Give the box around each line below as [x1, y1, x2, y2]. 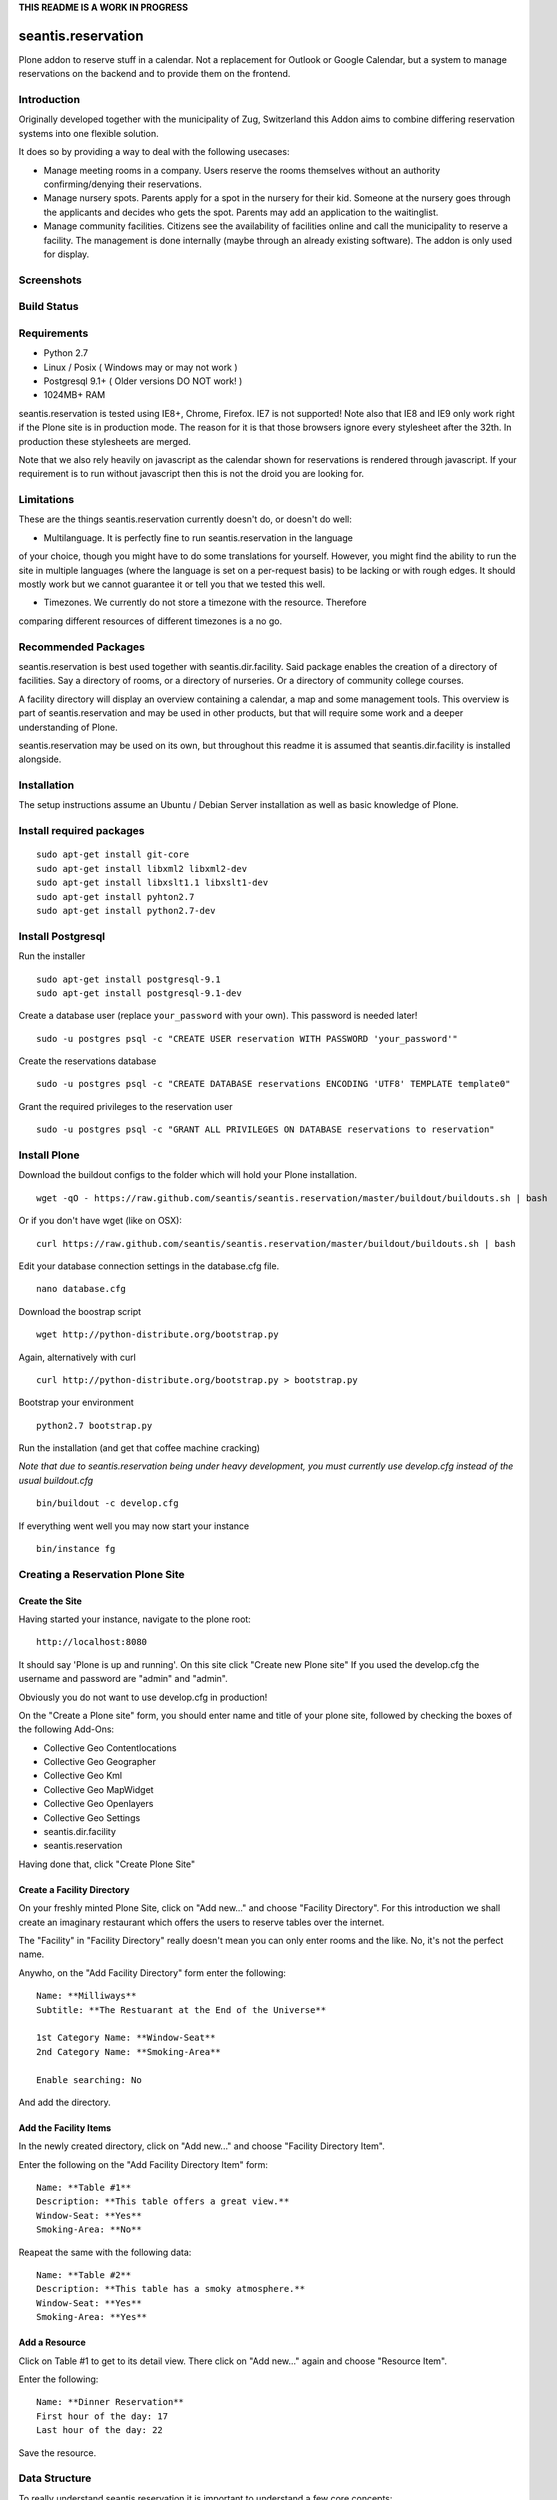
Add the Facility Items [18, 2121, 112, 2134]
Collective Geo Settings [43, 1811, 141, 1824]
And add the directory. [18, 2096, 112, 2108]
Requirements [18, 326, 89, 340]
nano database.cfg [36, 1283, 127, 1295]
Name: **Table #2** [36, 2270, 132, 2281]
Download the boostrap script [18, 1305, 142, 1317]
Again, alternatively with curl [18, 1351, 137, 1363]
